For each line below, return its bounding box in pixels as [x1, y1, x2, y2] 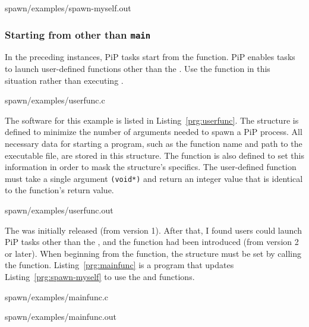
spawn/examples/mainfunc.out [5, 310, 117, 323]
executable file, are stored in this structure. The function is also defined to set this [5, 149, 304, 161]
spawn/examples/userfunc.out [5, 203, 113, 216]
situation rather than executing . [5, 74, 124, 86]
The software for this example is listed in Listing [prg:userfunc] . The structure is [5, 114, 299, 126]
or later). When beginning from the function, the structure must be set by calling [5, 247, 302, 259]
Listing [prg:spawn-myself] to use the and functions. [5, 270, 195, 282]
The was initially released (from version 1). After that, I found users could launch [5, 224, 302, 236]
